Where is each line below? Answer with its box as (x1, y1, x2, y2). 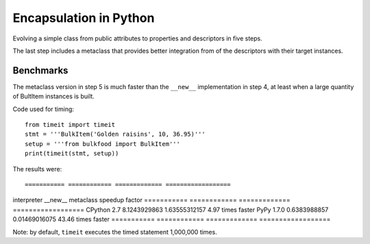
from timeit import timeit (25, 121, 116, 129)
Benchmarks (12, 64, 69, 76)
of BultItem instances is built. (12, 93, 95, 101)
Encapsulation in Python (12, 10, 155, 25)
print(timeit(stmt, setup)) (25, 149, 119, 158)
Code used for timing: (12, 105, 75, 113)
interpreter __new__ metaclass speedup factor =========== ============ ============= (12, 196, 291, 204)
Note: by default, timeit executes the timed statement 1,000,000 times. (12, 228, 217, 236)
